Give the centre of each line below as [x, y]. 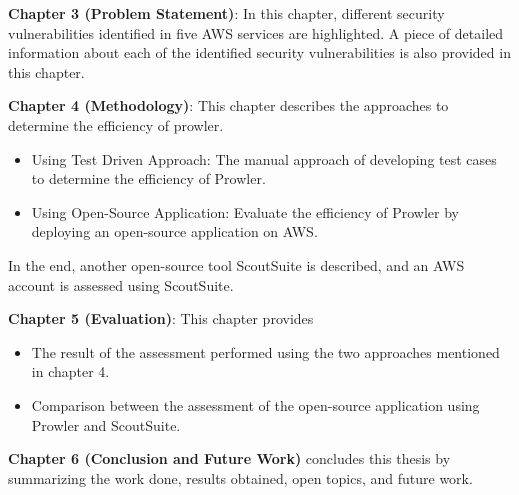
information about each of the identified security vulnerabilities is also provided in [259, 52]
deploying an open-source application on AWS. [174, 231]
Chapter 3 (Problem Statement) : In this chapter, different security [226, 13]
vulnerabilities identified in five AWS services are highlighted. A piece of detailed [256, 32]
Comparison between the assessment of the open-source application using [255, 404]
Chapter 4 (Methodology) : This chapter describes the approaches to [228, 105]
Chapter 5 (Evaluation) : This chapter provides [161, 318]
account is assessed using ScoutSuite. [121, 284]
